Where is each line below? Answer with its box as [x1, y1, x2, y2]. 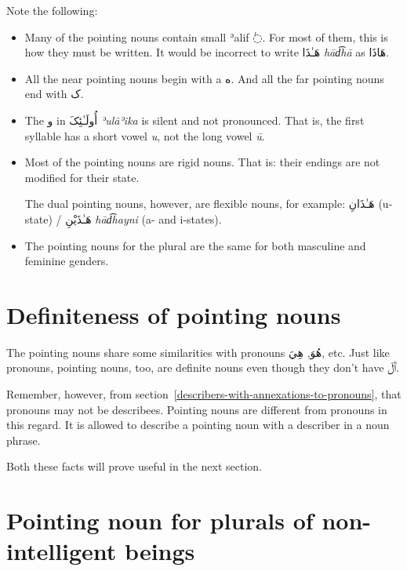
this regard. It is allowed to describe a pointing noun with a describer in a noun [6, 416, 390, 433]
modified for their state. [24, 169, 140, 185]
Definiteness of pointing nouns [6, 298, 341, 330]
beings [125, 535, 195, 567]
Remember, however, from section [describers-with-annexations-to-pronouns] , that [6, 386, 402, 402]
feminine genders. [24, 253, 109, 269]
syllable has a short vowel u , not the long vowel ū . [24, 127, 265, 144]
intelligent [6, 535, 117, 567]
